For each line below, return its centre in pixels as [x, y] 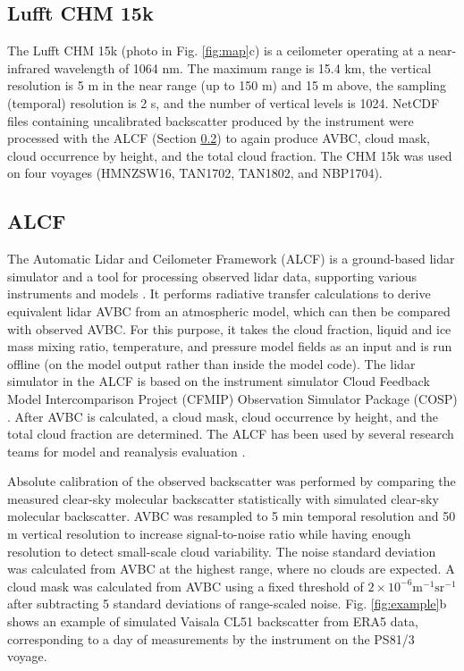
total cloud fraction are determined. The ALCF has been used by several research [231, 434]
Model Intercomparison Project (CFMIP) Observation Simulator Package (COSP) [232, 398]
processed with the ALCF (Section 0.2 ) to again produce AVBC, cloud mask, [219, 138]
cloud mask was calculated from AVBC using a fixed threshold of [186, 586]
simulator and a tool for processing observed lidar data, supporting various [212, 276]
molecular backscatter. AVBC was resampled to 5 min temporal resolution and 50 [232, 516]
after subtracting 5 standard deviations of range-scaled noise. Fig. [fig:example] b [227, 604]
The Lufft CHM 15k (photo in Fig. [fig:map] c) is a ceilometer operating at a [216, 50]
